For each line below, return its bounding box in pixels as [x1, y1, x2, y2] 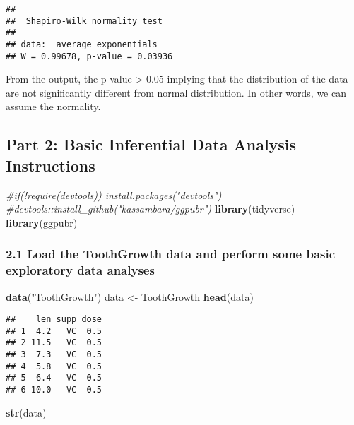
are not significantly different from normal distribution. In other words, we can [6, 85, 346, 100]
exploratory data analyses [6, 261, 155, 279]
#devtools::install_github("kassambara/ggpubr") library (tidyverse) [6, 201, 295, 216]
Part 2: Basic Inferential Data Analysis [6, 133, 297, 155]
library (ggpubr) [6, 215, 78, 229]
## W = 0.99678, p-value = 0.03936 [6, 51, 173, 61]
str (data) [6, 405, 47, 419]
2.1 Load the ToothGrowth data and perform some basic [6, 245, 336, 263]
